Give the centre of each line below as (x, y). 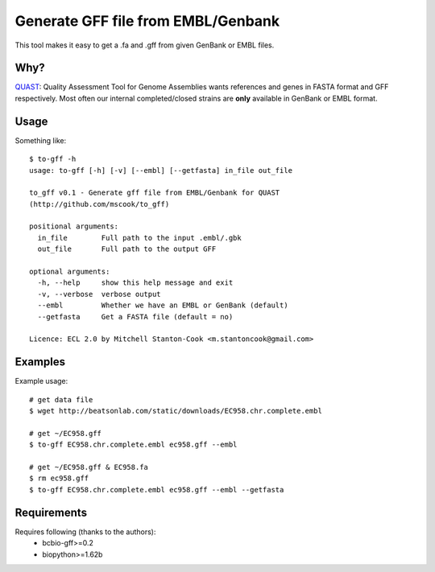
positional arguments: (74, 226)
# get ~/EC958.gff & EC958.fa (89, 467)
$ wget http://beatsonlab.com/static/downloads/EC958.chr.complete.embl (176, 411)
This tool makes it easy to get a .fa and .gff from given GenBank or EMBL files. (145, 45)
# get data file (61, 399)
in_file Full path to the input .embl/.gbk (139, 238)
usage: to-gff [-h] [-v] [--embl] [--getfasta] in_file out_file (161, 170)
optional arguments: (70, 272)
